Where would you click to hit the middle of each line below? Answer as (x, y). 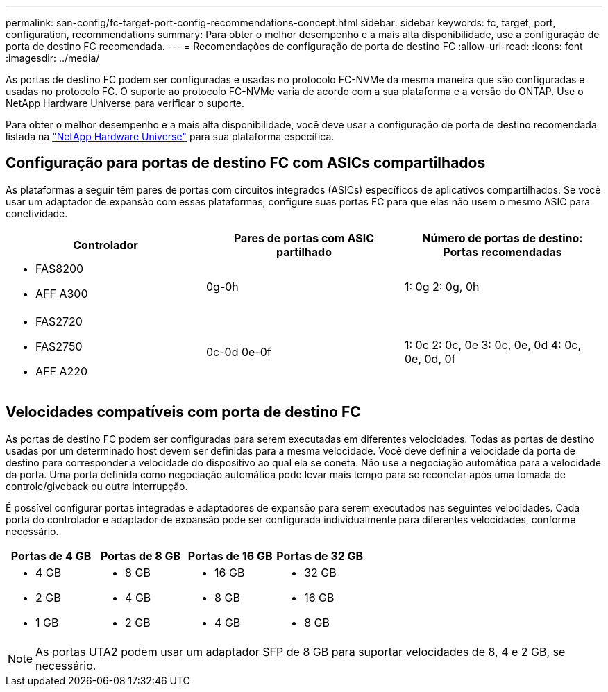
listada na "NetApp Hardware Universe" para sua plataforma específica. (170, 136)
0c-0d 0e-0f (238, 352)
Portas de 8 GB (141, 556)
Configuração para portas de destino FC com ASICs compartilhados (246, 163)
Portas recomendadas (503, 252)
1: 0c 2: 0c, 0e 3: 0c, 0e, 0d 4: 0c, (492, 345)
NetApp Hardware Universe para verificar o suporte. (125, 103)
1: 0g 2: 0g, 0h (442, 286)
